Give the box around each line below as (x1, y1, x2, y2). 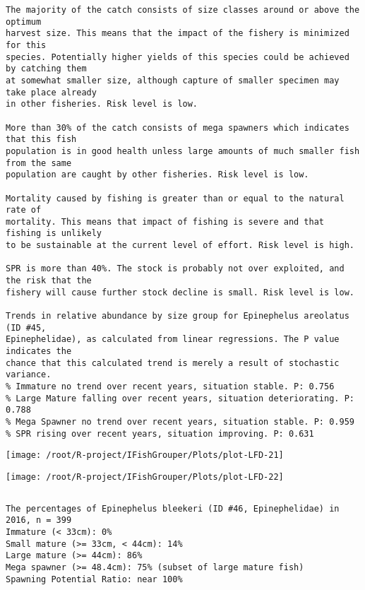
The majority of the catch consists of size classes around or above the (6, 5, 360, 15)
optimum (6, 16, 42, 27)
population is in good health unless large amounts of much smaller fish (6, 146, 360, 156)
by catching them (6, 64, 87, 74)
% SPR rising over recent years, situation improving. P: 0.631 (6, 428, 314, 439)
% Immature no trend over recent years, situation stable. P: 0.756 (6, 382, 335, 391)
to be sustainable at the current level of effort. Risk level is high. (6, 240, 354, 251)
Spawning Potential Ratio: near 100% (6, 574, 183, 584)
